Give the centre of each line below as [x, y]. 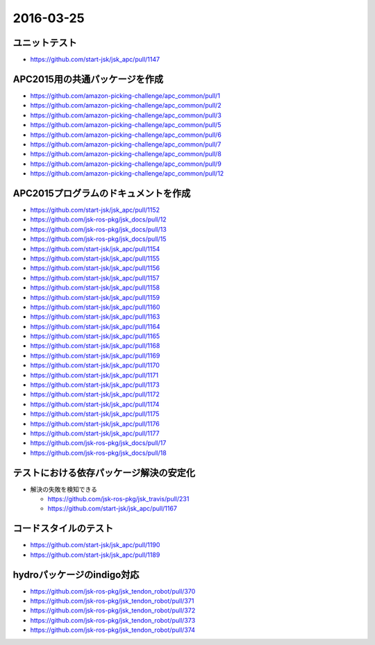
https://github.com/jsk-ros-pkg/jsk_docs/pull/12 [98, 219]
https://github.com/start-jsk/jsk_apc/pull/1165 [95, 336]
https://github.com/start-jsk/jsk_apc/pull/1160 [95, 307]
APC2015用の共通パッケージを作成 [88, 79]
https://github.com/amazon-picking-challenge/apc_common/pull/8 [126, 154]
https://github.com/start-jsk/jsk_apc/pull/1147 [95, 60]
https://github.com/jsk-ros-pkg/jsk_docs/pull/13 [98, 229]
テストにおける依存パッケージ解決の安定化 [104, 472]
